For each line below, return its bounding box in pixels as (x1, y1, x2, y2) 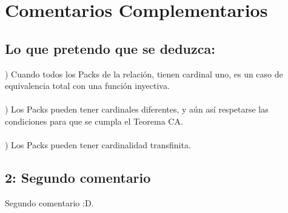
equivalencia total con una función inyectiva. (5, 79, 170, 92)
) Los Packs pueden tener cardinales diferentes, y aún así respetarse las (5, 103, 269, 116)
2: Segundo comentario (5, 168, 151, 187)
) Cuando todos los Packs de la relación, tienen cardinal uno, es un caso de (5, 67, 283, 80)
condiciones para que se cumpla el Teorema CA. (5, 114, 183, 127)
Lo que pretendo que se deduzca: (5, 39, 215, 57)
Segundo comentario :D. (5, 196, 94, 209)
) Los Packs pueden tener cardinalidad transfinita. (5, 139, 191, 151)
